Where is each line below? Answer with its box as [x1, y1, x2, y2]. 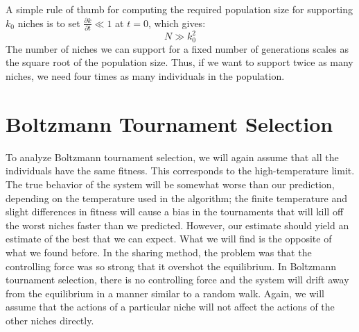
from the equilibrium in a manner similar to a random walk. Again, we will [6, 285, 324, 300]
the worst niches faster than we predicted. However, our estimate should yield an [6, 217, 349, 232]
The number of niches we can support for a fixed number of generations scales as [6, 41, 349, 56]
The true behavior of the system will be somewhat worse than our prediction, [6, 176, 335, 191]
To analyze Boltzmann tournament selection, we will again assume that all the [6, 149, 339, 164]
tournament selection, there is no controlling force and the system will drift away [6, 272, 349, 287]
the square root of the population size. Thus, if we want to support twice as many [6, 55, 353, 69]
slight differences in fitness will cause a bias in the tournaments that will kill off [6, 204, 344, 219]
